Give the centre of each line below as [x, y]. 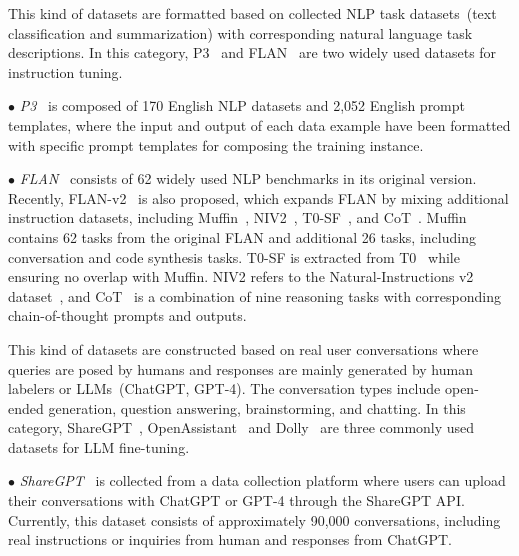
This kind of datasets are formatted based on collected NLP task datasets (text [252, 13]
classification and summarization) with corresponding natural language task [240, 32]
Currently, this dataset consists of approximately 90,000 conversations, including [254, 519]
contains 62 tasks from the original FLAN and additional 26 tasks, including [242, 236]
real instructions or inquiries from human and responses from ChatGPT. [230, 539]
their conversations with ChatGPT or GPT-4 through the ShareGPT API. [236, 500]
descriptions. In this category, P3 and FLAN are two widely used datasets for [252, 52]
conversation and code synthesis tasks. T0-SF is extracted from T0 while [234, 256]
